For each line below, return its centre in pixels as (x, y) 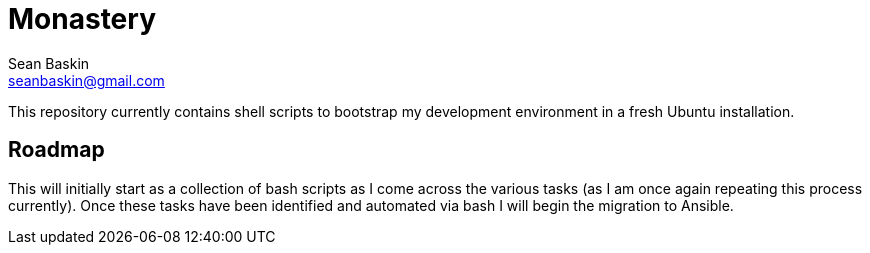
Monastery (82, 19)
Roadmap (56, 150)
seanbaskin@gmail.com (86, 80)
